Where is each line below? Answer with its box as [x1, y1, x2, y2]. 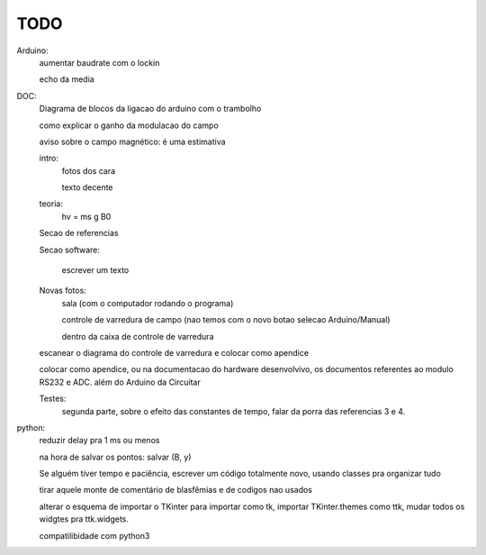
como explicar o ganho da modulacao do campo [39, 120, 220, 131]
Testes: [39, 393, 67, 405]
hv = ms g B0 [61, 211, 112, 222]
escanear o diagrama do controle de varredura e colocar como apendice [39, 347, 310, 358]
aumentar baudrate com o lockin [39, 57, 160, 68]
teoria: [39, 198, 63, 209]
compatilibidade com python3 [39, 530, 150, 541]
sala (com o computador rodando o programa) [61, 297, 234, 308]
